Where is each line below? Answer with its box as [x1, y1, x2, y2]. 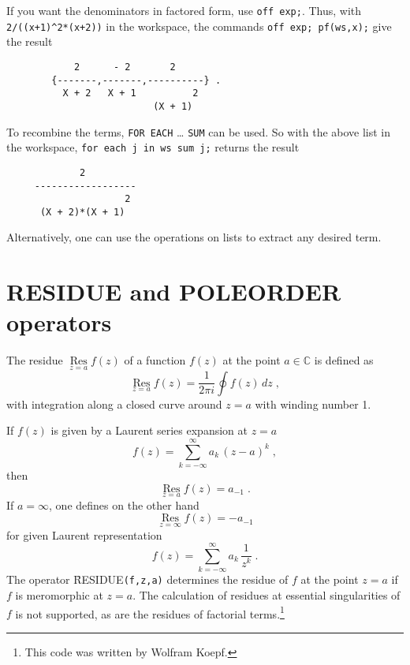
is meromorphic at [15, 586, 103, 603]
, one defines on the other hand [49, 496, 199, 513]
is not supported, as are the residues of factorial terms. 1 [15, 603, 285, 622]
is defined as [314, 352, 374, 368]
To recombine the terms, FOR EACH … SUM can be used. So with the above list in [6, 123, 391, 140]
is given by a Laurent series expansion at [50, 422, 248, 439]
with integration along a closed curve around [6, 395, 222, 412]
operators [6, 306, 112, 338]
